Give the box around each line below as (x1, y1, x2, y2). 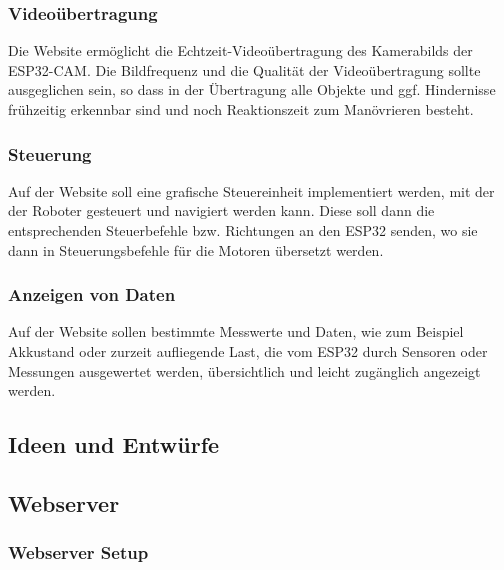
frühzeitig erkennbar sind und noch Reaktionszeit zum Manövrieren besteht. (8, 99, 474, 119)
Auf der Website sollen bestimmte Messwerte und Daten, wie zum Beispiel (8, 321, 464, 342)
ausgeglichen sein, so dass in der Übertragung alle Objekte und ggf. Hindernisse (8, 79, 496, 100)
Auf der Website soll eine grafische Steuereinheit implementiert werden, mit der (8, 180, 495, 201)
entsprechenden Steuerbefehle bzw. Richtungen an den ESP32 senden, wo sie (8, 220, 478, 240)
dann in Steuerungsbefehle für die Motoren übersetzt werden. (8, 239, 384, 260)
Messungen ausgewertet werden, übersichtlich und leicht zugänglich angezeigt (8, 360, 481, 381)
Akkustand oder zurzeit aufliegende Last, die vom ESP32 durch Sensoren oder (8, 341, 488, 361)
